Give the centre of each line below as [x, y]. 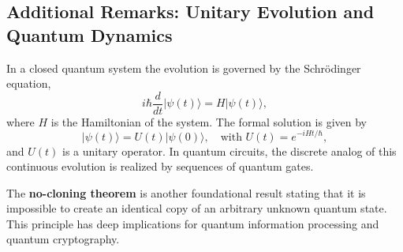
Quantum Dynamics [90, 34]
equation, [29, 83]
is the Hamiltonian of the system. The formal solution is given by [209, 121]
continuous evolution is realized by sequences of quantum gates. [160, 166]
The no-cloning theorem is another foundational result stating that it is [186, 192]
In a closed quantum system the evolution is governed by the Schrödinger [184, 68]
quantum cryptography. [63, 239]
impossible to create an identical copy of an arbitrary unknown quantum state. [197, 208]
